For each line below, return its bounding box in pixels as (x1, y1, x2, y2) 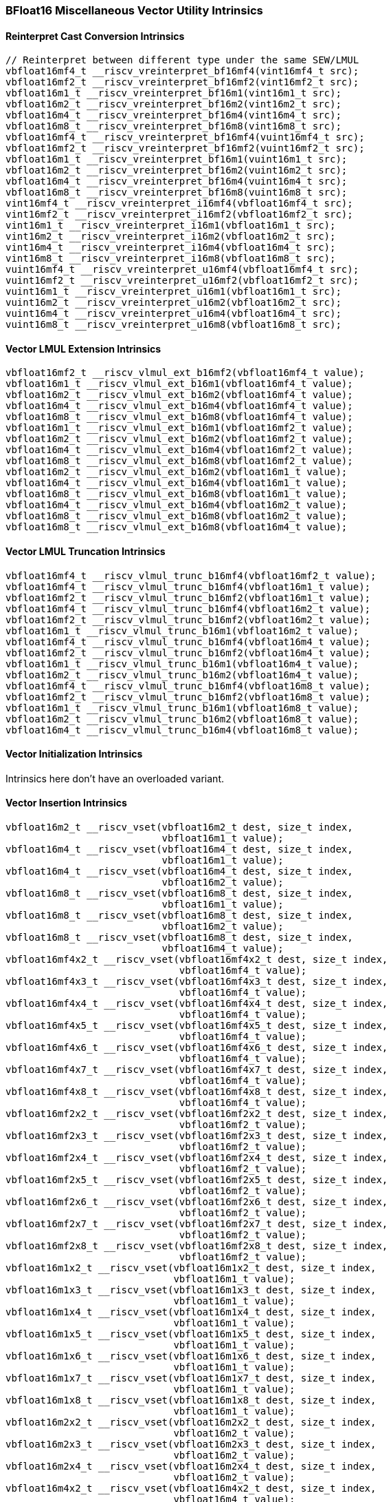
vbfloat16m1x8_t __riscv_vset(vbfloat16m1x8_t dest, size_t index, (5, 1395, 377, 1406)
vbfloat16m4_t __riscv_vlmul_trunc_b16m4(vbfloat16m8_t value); (5, 724, 359, 736)
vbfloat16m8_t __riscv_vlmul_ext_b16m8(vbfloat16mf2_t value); (5, 455, 353, 467)
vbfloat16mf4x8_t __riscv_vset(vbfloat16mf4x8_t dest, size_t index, (5, 1086, 388, 1098)
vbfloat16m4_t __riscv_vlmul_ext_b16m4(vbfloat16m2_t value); (5, 499, 348, 511)
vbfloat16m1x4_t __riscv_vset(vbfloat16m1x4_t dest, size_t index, (5, 1306, 377, 1318)
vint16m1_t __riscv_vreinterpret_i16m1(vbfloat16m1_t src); (5, 220, 336, 231)
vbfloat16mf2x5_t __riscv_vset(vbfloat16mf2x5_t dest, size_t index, (5, 1174, 388, 1186)
